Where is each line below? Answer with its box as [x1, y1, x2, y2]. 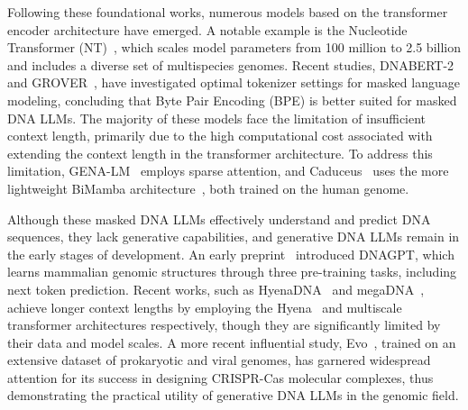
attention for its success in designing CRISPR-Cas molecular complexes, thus [7, 368, 434, 387]
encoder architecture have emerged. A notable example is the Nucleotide [7, 20, 408, 39]
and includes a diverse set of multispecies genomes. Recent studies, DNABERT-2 [7, 55, 454, 74]
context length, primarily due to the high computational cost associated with [7, 126, 433, 145]
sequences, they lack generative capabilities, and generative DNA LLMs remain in [7, 227, 460, 246]
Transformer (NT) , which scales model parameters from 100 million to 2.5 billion [7, 38, 461, 57]
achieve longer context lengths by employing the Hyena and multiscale [7, 297, 402, 316]
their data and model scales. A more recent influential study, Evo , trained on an [7, 333, 456, 351]
